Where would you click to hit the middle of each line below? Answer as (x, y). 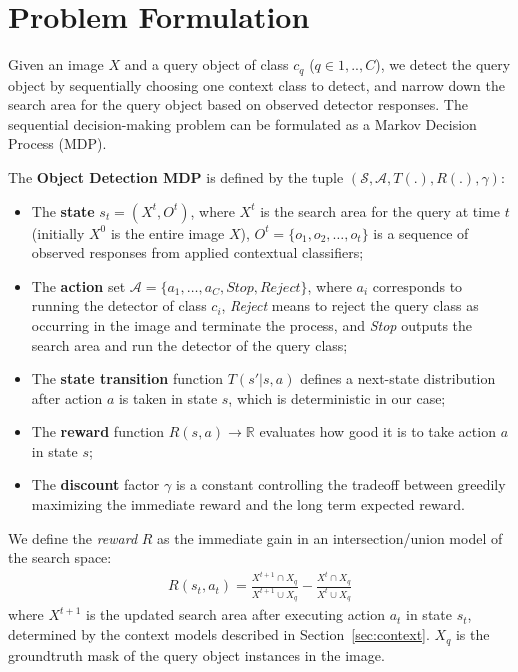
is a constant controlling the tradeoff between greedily (340, 484)
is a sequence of (421, 232)
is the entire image (167, 232)
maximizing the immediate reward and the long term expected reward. (248, 504)
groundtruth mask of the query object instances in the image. (196, 654)
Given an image (56, 64)
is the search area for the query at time (380, 210)
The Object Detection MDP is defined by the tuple (176, 176)
